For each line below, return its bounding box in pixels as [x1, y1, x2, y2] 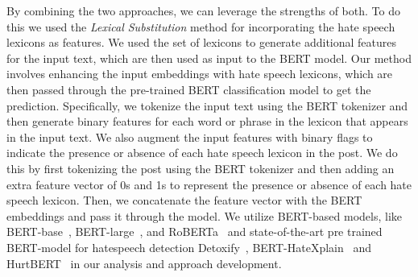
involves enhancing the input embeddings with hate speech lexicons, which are [6, 65, 393, 82]
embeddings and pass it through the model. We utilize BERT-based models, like [6, 207, 403, 224]
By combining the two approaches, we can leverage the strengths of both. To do [6, 2, 400, 19]
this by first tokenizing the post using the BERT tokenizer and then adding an [6, 159, 395, 176]
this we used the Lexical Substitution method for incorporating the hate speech [6, 18, 395, 35]
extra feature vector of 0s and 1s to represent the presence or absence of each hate [6, 176, 412, 192]
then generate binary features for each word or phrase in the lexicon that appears [6, 113, 408, 130]
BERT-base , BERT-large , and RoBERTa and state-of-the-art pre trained [6, 223, 383, 240]
